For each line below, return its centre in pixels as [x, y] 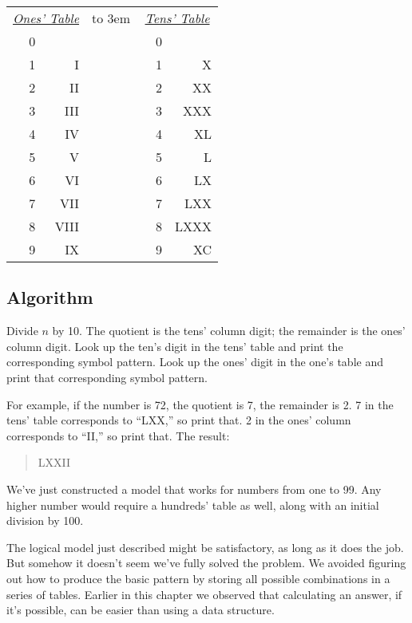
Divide [22, 331]
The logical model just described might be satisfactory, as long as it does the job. [205, 547]
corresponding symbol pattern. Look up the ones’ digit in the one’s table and [195, 362]
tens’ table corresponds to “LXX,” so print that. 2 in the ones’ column [179, 420]
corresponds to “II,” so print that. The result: [118, 435]
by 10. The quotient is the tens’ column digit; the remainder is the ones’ [229, 331]
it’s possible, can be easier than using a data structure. [141, 610]
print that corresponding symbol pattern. [107, 377]
